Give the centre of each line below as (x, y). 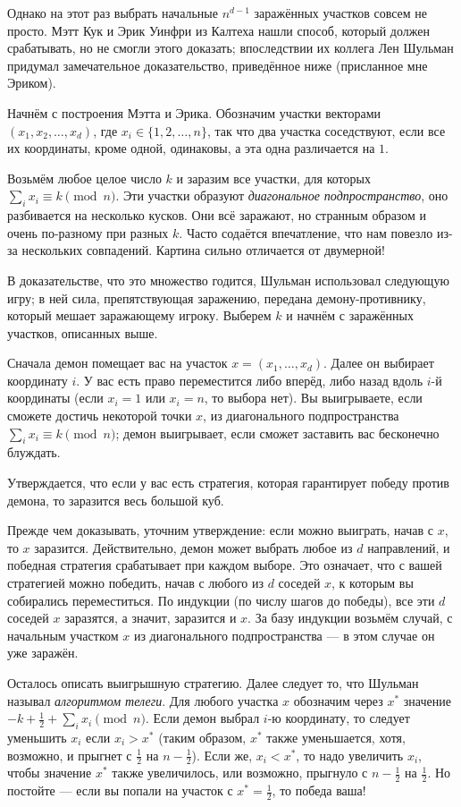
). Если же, (222, 755)
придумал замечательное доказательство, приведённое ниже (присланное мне (218, 65)
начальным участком (63, 635)
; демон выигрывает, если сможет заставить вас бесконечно (277, 433)
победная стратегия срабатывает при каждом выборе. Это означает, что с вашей (225, 565)
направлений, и (409, 547)
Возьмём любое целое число (84, 178)
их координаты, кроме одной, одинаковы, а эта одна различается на (191, 148)
